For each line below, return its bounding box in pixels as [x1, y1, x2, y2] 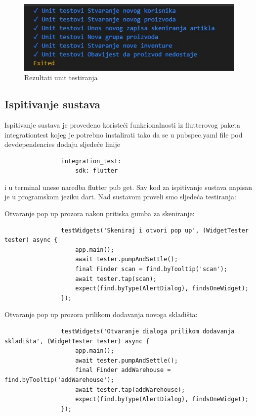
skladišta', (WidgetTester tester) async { [4, 337, 150, 345]
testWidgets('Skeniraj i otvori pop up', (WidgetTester [61, 227, 249, 234]
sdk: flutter [75, 167, 118, 175]
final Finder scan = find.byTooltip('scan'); [75, 266, 228, 273]
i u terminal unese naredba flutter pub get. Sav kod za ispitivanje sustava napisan [4, 182, 253, 192]
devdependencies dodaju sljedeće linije [4, 139, 120, 149]
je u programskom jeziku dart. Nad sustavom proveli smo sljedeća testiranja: [4, 191, 236, 202]
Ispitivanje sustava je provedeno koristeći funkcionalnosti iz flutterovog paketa [4, 119, 240, 130]
